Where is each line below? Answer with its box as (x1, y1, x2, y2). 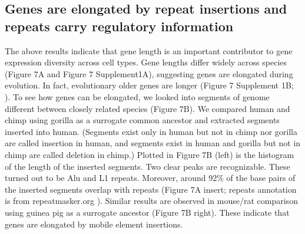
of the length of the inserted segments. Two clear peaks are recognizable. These (5, 160, 290, 172)
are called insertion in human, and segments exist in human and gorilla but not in (5, 137, 301, 149)
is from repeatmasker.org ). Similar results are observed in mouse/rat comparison (5, 195, 298, 207)
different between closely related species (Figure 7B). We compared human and (5, 102, 290, 114)
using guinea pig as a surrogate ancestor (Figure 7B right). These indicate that (5, 206, 290, 218)
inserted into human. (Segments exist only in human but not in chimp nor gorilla (5, 125, 297, 137)
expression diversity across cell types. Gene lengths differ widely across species (5, 56, 287, 68)
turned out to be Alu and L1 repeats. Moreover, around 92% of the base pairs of (5, 172, 296, 184)
